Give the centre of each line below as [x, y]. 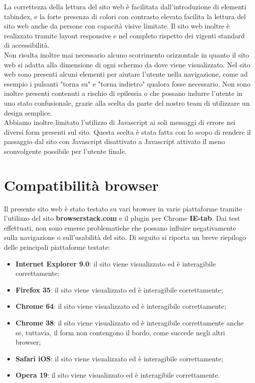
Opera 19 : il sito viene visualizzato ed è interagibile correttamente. [118, 375]
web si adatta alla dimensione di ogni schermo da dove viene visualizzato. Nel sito [127, 64]
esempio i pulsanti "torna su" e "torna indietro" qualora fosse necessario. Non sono [127, 83]
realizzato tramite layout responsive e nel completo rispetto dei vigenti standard [125, 35]
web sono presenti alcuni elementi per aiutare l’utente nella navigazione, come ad [126, 74]
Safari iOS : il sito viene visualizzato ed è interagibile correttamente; [119, 358]
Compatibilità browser [82, 185]
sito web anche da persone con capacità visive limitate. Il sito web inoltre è [117, 26]
